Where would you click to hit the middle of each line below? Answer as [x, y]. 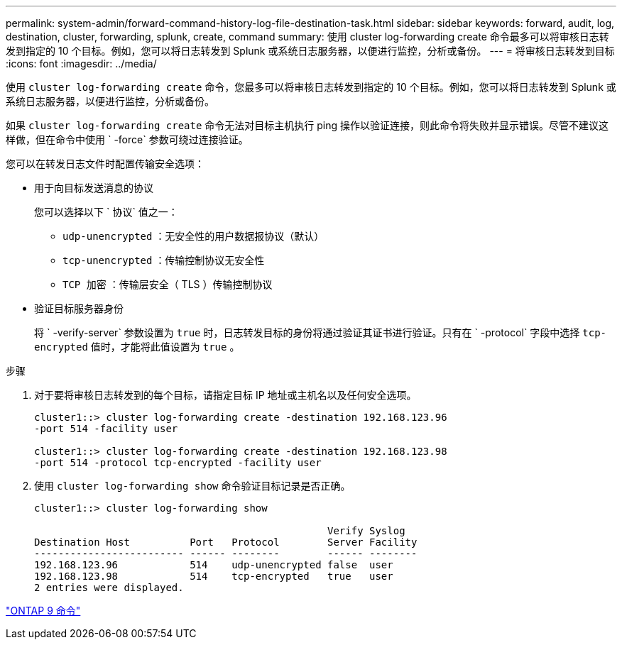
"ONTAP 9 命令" [43, 611]
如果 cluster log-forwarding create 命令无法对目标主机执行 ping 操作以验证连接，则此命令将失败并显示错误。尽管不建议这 [307, 125]
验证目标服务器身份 [79, 308]
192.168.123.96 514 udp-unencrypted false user [214, 565]
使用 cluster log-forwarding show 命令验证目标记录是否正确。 [192, 486]
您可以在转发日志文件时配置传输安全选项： [105, 164]
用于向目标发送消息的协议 [94, 188]
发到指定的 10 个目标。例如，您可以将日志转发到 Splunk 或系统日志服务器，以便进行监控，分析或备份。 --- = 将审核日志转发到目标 [310, 51]
